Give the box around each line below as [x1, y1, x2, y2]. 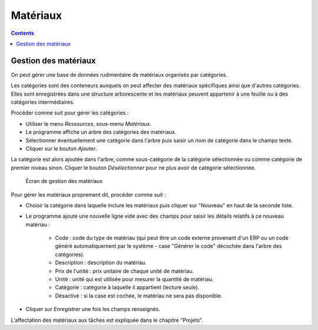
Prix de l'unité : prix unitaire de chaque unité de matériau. [55, 267, 194, 275]
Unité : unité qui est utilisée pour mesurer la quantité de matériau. [55, 276, 214, 283]
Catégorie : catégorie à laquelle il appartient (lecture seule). [55, 284, 200, 291]
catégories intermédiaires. [11, 99, 75, 106]
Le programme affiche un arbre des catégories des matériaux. [25, 129, 177, 136]
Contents [11, 30, 35, 37]
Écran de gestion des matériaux [25, 178, 103, 185]
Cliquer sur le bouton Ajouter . [25, 145, 97, 152]
